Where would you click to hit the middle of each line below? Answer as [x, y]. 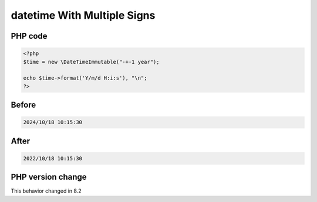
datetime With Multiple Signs [83, 15]
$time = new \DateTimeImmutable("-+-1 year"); [91, 62]
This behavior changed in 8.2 [46, 191]
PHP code [29, 36]
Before [23, 105]
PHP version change [49, 177]
